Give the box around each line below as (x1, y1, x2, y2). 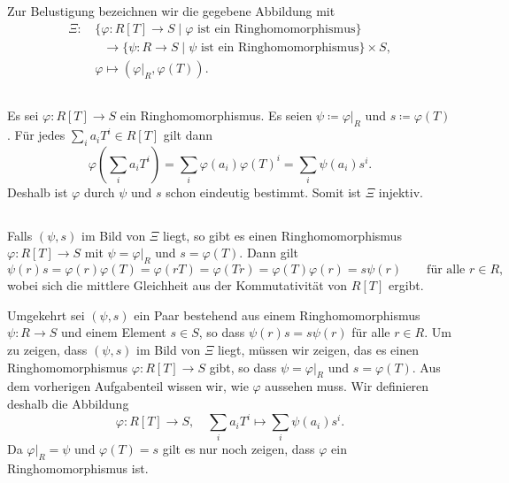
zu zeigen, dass (7, 341, 88, 359)
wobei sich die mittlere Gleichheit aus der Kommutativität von (7, 276, 348, 295)
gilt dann (163, 126, 213, 144)
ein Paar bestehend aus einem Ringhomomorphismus (134, 305, 420, 324)
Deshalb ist (7, 182, 68, 201)
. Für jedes (7, 126, 66, 144)
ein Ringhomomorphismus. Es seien (120, 106, 312, 125)
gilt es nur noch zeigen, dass (162, 440, 315, 458)
